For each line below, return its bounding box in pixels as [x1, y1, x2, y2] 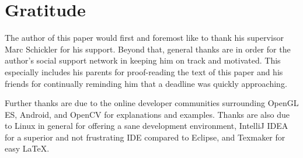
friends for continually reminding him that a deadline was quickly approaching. [5, 77, 287, 89]
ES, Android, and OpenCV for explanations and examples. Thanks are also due [5, 108, 290, 120]
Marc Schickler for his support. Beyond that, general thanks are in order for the [5, 43, 291, 55]
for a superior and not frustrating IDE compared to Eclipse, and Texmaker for [5, 131, 285, 143]
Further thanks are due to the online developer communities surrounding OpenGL [5, 97, 299, 109]
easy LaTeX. [5, 142, 50, 155]
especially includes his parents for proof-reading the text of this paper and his [5, 65, 283, 78]
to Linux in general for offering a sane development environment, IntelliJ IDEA [5, 120, 288, 132]
